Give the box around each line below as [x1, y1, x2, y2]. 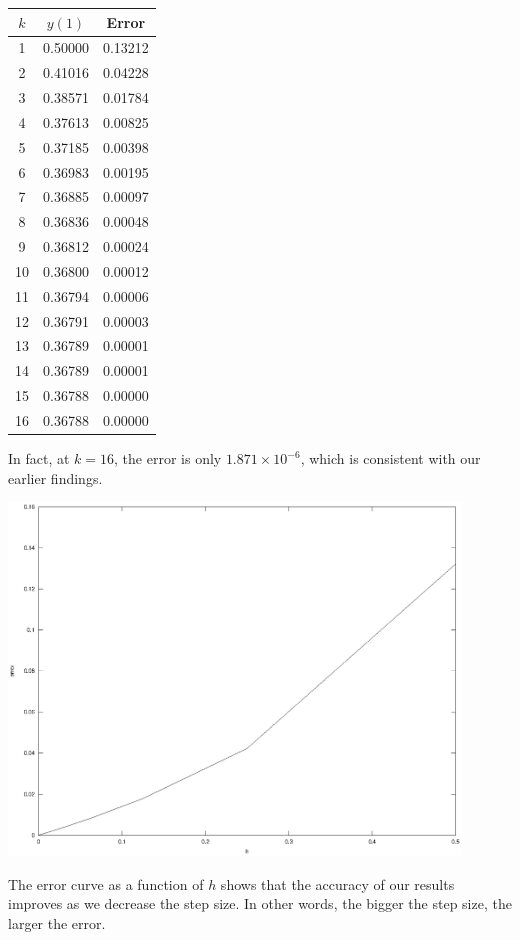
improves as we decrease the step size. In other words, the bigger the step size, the [8, 893, 512, 914]
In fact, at [8, 448, 70, 469]
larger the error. [8, 912, 106, 933]
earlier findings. [8, 467, 103, 488]
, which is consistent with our [300, 448, 481, 469]
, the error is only [114, 448, 222, 469]
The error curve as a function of [8, 873, 204, 894]
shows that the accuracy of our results [220, 873, 455, 894]
